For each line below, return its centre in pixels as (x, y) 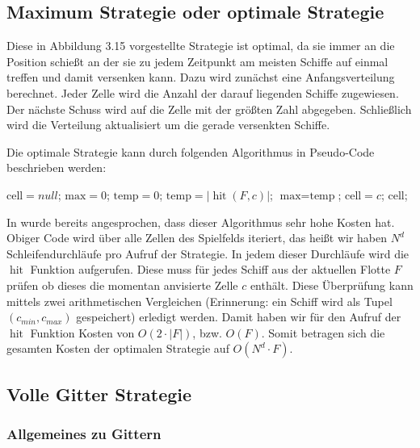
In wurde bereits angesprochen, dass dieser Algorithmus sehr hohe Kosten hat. (201, 222)
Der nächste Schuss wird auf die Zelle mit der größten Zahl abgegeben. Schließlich (209, 109)
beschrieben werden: (57, 167)
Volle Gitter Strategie (99, 394)
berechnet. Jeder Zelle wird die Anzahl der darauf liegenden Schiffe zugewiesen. (203, 92)
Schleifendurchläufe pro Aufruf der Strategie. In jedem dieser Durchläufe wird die (208, 253)
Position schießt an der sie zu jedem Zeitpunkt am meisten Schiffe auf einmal (197, 61)
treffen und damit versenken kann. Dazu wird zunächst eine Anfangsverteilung (201, 77)
